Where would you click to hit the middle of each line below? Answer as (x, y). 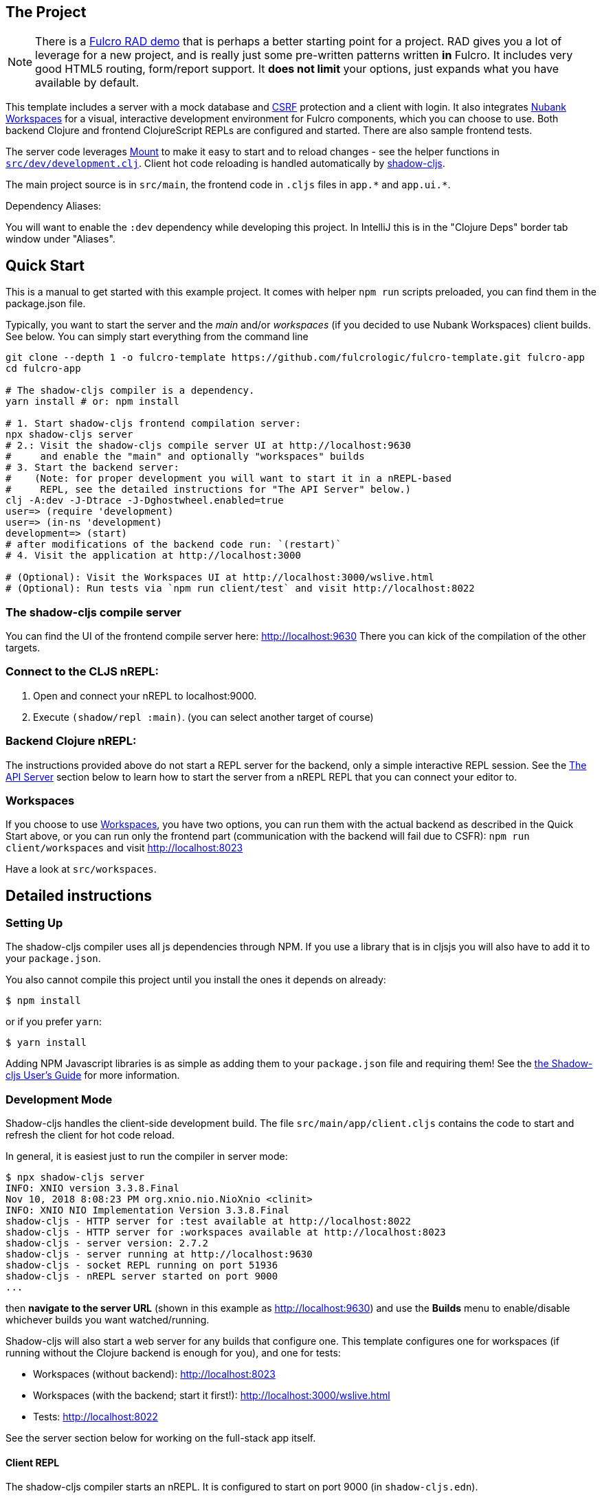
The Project (46, 12)
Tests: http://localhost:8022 (96, 1417)
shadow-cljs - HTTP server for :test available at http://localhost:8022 (209, 1221)
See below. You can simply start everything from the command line (157, 337)
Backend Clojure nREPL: (71, 741)
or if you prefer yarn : (54, 1022)
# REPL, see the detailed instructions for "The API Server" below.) (209, 490)
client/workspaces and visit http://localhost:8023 (124, 848)
